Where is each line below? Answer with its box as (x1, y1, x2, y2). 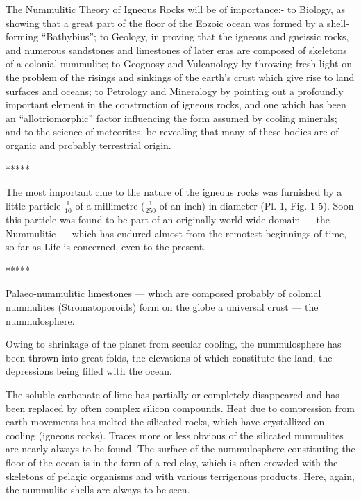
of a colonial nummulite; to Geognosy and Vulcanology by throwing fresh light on (6, 56, 352, 71)
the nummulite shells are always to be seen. (6, 482, 190, 497)
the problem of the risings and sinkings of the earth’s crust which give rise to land (6, 69, 355, 84)
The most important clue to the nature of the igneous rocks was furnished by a (6, 185, 342, 199)
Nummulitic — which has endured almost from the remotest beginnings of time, (6, 226, 347, 240)
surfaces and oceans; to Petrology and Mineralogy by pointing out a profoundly (6, 83, 344, 98)
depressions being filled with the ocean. (6, 364, 172, 378)
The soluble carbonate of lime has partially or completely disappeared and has (6, 387, 339, 401)
